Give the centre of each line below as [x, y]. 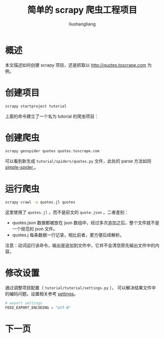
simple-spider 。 [22, 167]
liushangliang [82, 24]
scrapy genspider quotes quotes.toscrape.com [52, 151]
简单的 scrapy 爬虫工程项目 [82, 10]
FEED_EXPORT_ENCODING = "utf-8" [38, 308]
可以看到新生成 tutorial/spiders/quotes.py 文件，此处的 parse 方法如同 [78, 161]
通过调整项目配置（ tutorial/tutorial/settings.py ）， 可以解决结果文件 [78, 288]
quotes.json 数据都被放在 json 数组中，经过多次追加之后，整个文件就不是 [86, 223]
